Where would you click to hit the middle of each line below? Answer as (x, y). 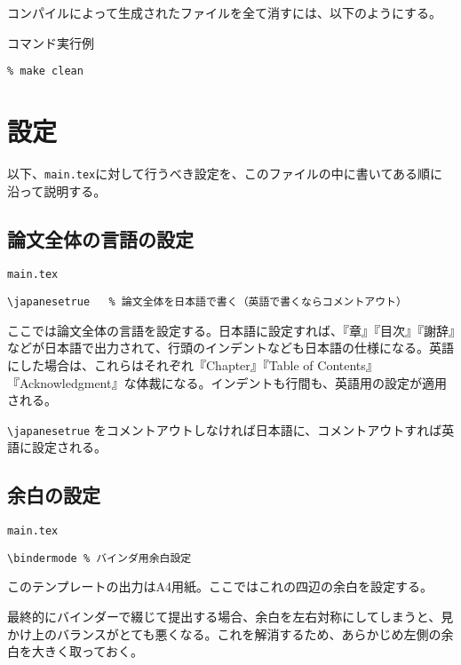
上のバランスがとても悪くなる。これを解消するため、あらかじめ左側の (236, 633)
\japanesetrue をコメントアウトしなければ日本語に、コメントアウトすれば (225, 429)
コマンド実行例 (51, 42)
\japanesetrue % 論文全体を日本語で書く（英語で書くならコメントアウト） (207, 302)
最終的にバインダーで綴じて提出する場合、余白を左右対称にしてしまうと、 (224, 617)
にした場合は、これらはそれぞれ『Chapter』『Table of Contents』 (193, 364)
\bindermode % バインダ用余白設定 (99, 558)
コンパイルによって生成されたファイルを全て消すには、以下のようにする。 (225, 12)
